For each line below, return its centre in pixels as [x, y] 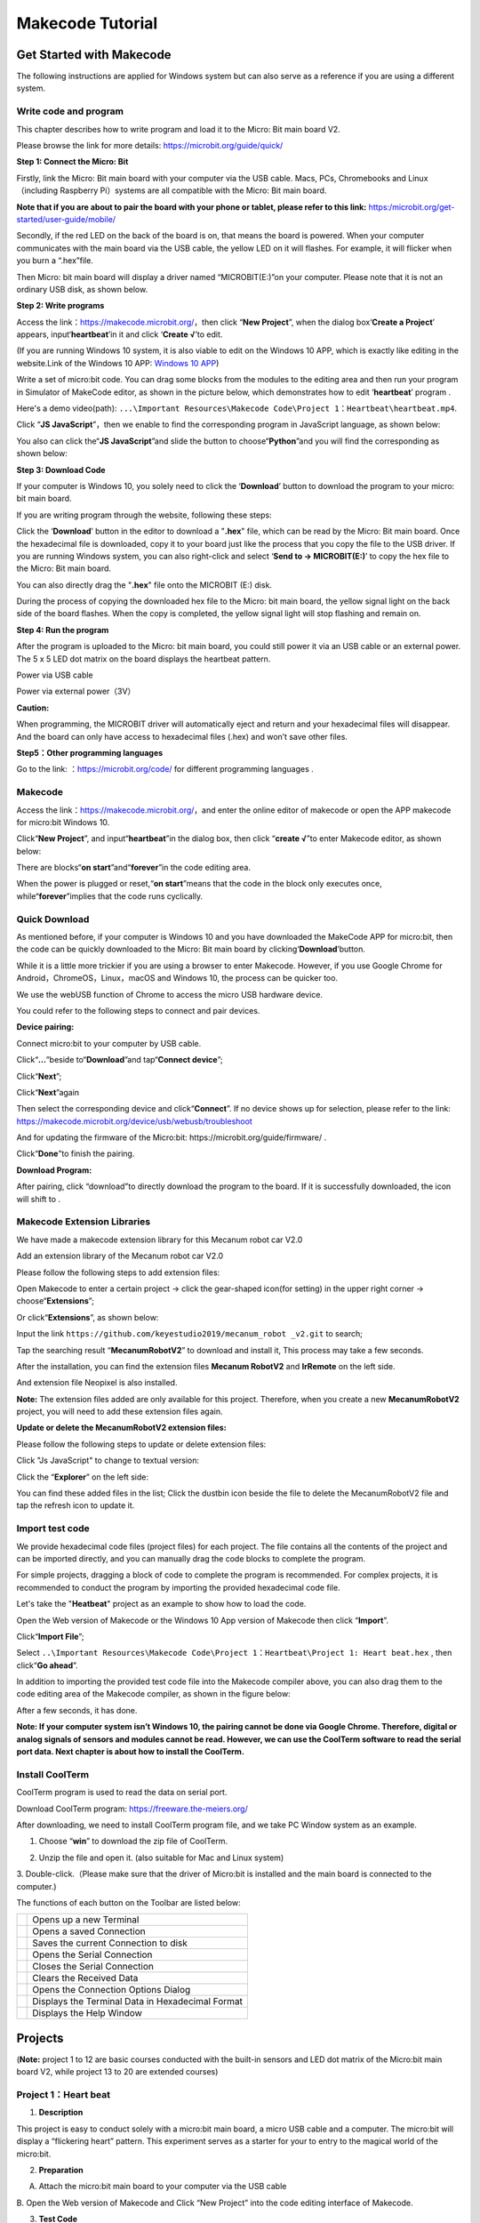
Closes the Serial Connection [93, 1967]
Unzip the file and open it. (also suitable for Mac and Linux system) [161, 1858]
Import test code [53, 1529]
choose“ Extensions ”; [56, 1301]
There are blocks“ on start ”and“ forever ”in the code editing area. [133, 868]
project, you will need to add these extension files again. [120, 1412]
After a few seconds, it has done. [77, 1710]
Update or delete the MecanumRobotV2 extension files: [121, 1428]
